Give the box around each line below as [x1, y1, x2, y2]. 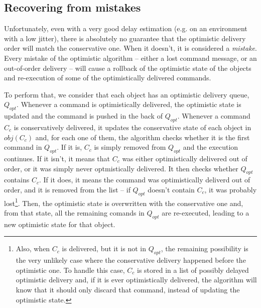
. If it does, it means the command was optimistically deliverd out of [39, 174, 250, 185]
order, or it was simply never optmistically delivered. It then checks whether [4, 163, 238, 173]
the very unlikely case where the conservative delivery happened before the [16, 255, 246, 265]
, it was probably [204, 184, 257, 194]
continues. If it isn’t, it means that [4, 153, 110, 163]
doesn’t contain [148, 184, 195, 194]
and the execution [183, 142, 238, 152]
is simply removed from [94, 142, 166, 152]
